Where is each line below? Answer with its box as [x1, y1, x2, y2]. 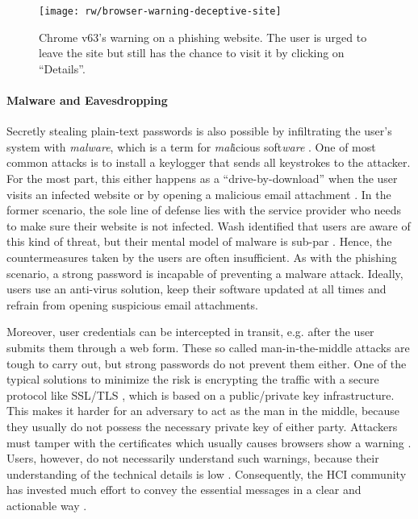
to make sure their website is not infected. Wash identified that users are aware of [6, 217, 411, 234]
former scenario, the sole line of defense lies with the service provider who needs [6, 201, 402, 218]
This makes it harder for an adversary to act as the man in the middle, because [6, 402, 400, 419]
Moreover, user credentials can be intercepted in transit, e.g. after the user [6, 323, 374, 340]
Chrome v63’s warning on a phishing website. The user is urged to [39, 28, 367, 45]
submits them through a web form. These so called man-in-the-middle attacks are [6, 338, 410, 355]
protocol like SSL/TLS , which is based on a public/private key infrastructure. [6, 386, 395, 403]
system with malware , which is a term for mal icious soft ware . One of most [6, 138, 376, 155]
